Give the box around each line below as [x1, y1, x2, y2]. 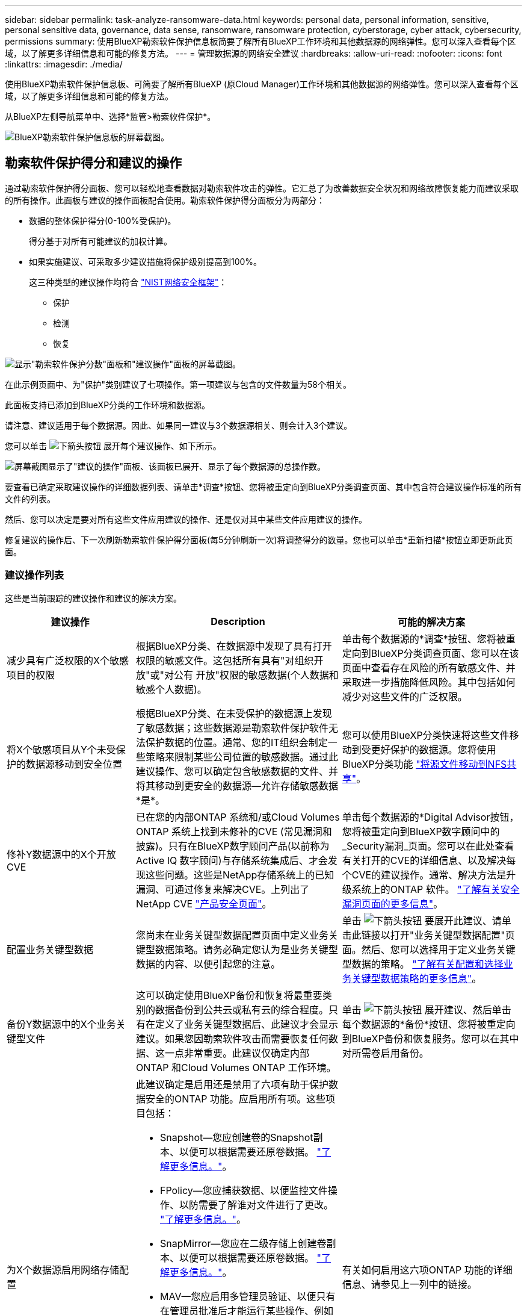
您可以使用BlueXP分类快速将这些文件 [342, 729, 510, 741]
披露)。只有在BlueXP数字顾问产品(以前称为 [136, 839, 330, 852]
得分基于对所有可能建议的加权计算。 [29, 235, 172, 246]
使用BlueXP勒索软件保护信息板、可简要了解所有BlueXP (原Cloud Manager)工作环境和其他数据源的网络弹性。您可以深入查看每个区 [5, 79, 519, 89]
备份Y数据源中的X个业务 [7, 1018, 116, 1030]
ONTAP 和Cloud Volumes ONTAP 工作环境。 [136, 1061, 336, 1074]
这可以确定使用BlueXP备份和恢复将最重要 [136, 989, 322, 1001]
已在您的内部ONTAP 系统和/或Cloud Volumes [136, 810, 340, 823]
